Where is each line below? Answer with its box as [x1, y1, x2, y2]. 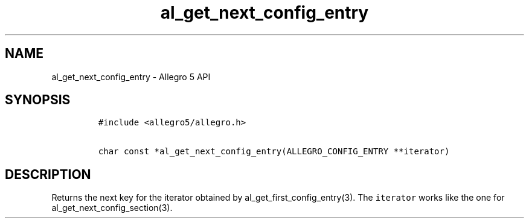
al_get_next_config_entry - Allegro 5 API [51, 71, 211, 82]
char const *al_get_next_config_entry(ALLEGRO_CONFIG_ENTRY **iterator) [98, 146, 450, 157]
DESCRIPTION [5, 166, 91, 182]
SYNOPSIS [5, 92, 71, 108]
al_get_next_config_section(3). [51, 203, 173, 213]
